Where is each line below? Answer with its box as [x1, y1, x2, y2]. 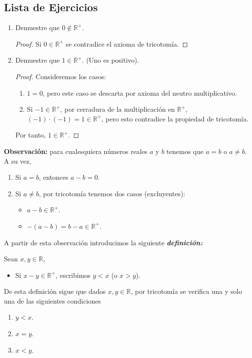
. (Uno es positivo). [82, 55, 139, 65]
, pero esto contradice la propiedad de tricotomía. [101, 113, 249, 123]
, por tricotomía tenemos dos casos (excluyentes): [39, 188, 185, 198]
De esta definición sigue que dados [4, 286, 106, 296]
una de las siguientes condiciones [4, 295, 101, 306]
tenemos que [167, 146, 203, 156]
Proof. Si [15, 38, 42, 49]
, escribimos [55, 270, 91, 280]
